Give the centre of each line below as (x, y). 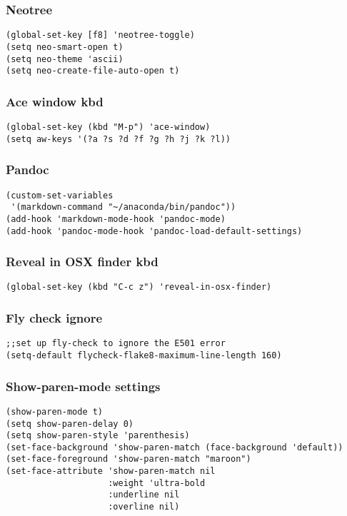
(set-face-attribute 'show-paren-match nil (111, 471)
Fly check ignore (54, 318)
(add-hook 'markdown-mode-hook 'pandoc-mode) (116, 219)
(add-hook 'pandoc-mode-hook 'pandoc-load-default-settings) (154, 231)
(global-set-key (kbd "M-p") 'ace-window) (108, 127)
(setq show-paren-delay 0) (70, 424)
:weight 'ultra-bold (157, 483)
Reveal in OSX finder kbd (82, 262)
